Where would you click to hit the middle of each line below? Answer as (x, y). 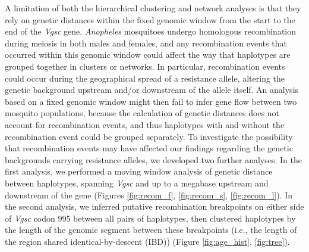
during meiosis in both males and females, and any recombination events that (146, 43)
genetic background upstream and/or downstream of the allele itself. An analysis (152, 90)
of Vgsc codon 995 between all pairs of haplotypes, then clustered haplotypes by (150, 218)
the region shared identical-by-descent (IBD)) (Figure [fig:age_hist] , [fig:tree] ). (147, 241)
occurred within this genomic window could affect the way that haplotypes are (148, 55)
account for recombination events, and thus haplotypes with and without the (145, 124)
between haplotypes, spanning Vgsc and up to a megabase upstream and (137, 183)
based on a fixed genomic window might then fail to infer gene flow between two (151, 101)
